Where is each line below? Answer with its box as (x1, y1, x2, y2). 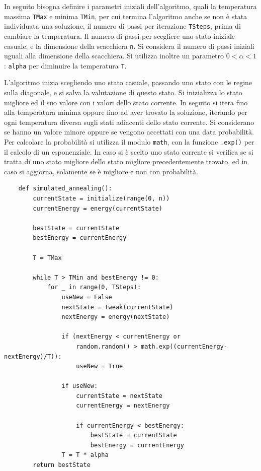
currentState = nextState (76, 392, 162, 399)
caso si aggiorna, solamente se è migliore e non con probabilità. (4, 166, 198, 176)
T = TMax (33, 254, 62, 261)
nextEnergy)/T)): (4, 353, 62, 360)
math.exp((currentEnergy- (141, 343, 227, 350)
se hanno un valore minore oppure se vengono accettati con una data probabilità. (4, 126, 254, 137)
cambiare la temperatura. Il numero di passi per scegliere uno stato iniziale (4, 30, 235, 41)
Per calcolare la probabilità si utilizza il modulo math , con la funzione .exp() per (4, 136, 254, 147)
